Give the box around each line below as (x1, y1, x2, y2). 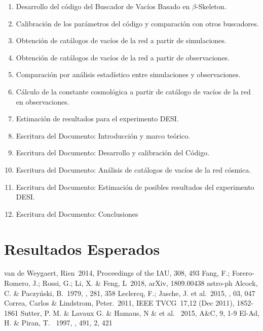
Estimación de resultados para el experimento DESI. (16, 113, 179, 124)
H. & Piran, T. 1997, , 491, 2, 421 (4, 317, 112, 328)
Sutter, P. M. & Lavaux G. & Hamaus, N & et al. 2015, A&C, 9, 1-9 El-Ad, (20, 307, 260, 318)
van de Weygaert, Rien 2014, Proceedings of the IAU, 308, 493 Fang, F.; (4, 268, 230, 278)
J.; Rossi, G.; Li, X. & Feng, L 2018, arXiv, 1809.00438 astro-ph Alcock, (32, 278, 258, 288)
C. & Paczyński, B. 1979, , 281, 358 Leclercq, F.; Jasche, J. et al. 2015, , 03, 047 (4, 287, 255, 298)
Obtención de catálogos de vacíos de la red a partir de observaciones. (16, 52, 230, 62)
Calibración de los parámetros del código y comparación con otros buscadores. (16, 18, 259, 28)
